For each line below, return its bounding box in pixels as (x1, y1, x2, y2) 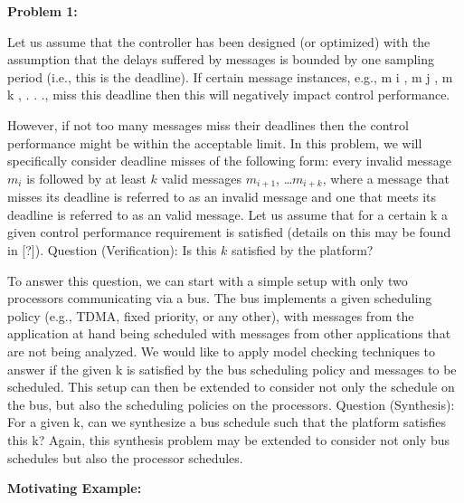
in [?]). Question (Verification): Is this (7, 240, 217, 259)
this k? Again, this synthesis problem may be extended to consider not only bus (7, 430, 450, 449)
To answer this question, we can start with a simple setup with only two (7, 270, 408, 289)
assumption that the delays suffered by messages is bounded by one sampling (7, 50, 435, 69)
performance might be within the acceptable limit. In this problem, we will (7, 133, 422, 152)
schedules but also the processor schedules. (7, 448, 243, 467)
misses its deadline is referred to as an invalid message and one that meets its (7, 187, 437, 206)
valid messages (161, 168, 241, 187)
